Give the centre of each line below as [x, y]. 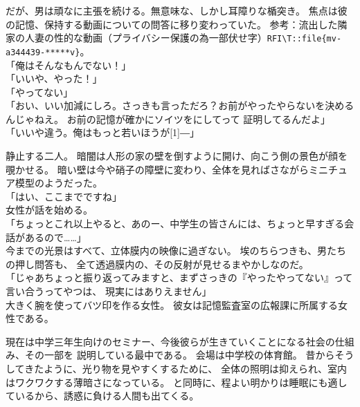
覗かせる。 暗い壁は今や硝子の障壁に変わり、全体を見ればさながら [157, 169]
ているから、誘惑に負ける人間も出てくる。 [102, 396]
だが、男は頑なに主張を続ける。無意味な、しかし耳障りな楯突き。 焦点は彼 [177, 10]
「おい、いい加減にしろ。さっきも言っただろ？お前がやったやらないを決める [180, 105]
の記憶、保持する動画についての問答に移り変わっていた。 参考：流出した [172, 24]
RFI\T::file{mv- [304, 39]
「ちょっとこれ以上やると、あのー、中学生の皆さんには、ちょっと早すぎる [175, 224]
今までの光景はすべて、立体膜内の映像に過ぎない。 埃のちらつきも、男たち [176, 250]
